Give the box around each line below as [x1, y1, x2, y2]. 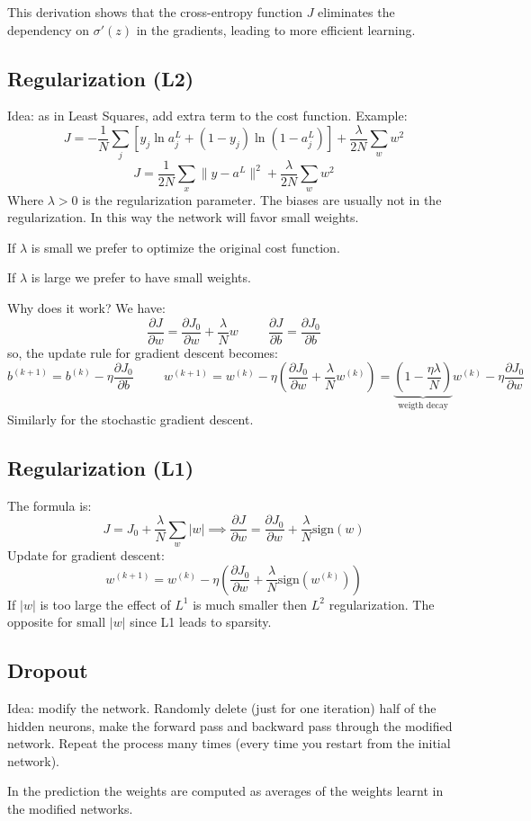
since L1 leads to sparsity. [130, 612, 272, 631]
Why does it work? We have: [7, 299, 166, 317]
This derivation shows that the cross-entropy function [7, 3, 302, 21]
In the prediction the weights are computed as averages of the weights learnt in [7, 781, 444, 800]
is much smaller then [193, 594, 308, 613]
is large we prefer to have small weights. [31, 268, 251, 287]
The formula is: [7, 495, 92, 514]
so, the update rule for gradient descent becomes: [7, 343, 278, 361]
